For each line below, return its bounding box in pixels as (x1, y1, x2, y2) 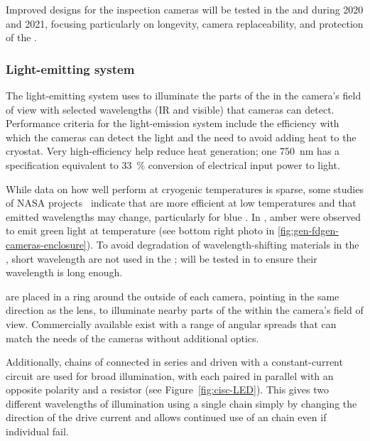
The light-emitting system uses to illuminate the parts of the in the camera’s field (6, 88, 361, 102)
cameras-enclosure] (6, 236, 87, 251)
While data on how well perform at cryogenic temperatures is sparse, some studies (6, 181, 364, 196)
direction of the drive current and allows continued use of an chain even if (6, 410, 327, 425)
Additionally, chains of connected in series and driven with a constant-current (6, 354, 343, 369)
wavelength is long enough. (6, 265, 123, 280)
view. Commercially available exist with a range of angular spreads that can (6, 316, 337, 331)
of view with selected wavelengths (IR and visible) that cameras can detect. (6, 102, 334, 116)
